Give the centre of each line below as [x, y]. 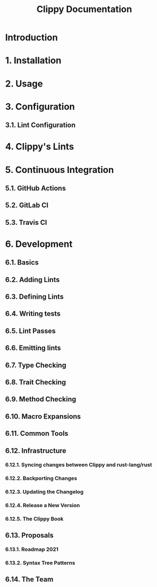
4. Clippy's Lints [40, 147]
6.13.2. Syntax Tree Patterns [40, 563]
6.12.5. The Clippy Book [34, 519]
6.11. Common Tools [37, 434]
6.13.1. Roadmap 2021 [32, 549]
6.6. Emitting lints [33, 348]
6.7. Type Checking [36, 365]
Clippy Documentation [84, 9]
